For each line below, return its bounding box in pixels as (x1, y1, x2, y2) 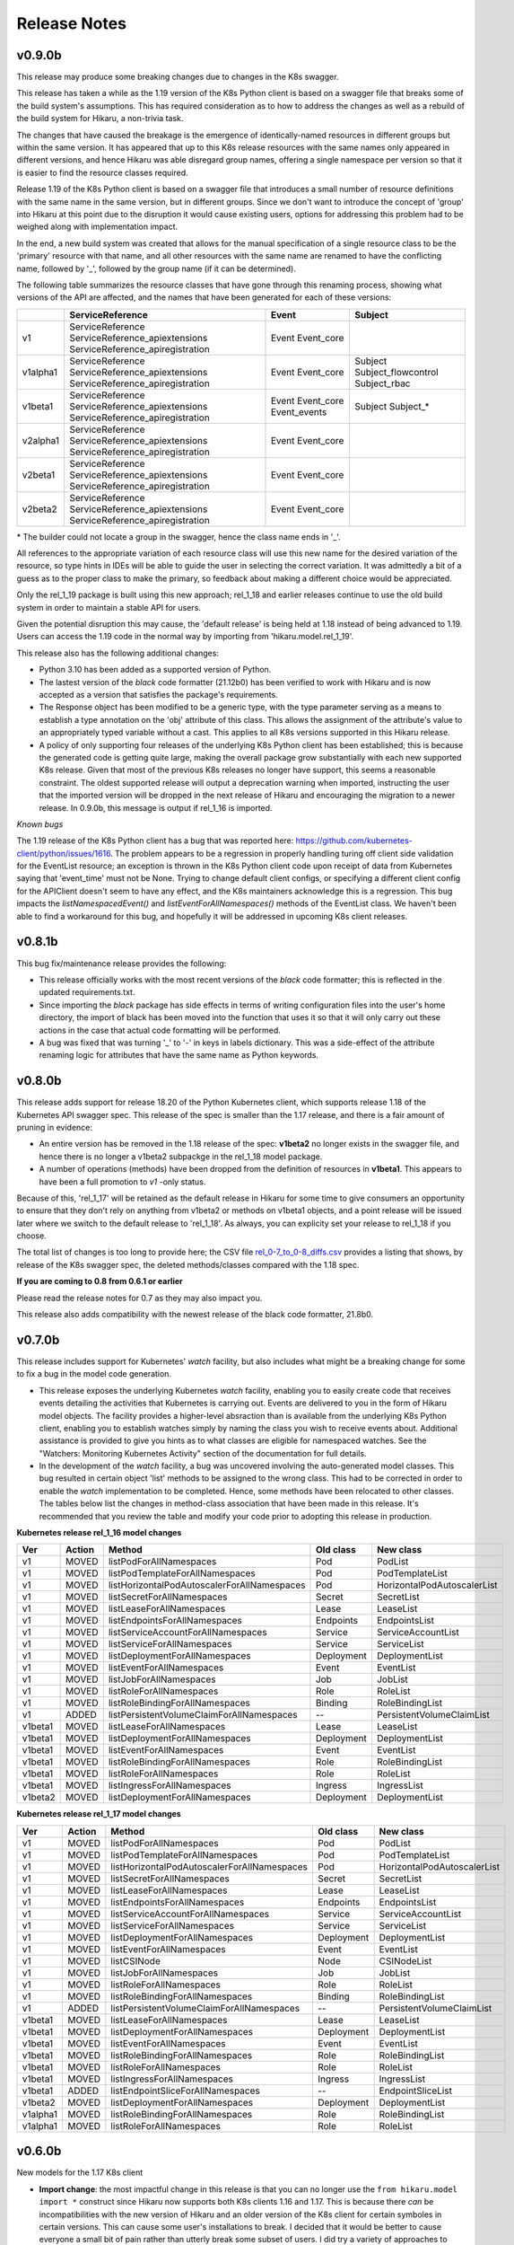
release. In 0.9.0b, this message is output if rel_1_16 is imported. (39, 802, 273, 813)
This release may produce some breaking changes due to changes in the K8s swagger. (16, 72, 339, 83)
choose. (16, 1230, 47, 1241)
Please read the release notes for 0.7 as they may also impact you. (16, 1292, 263, 1303)
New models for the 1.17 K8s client (16, 2167, 144, 2178)
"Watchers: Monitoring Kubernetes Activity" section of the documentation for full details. (39, 1448, 367, 1458)
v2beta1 (22, 468, 56, 480)
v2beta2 (22, 503, 57, 515)
